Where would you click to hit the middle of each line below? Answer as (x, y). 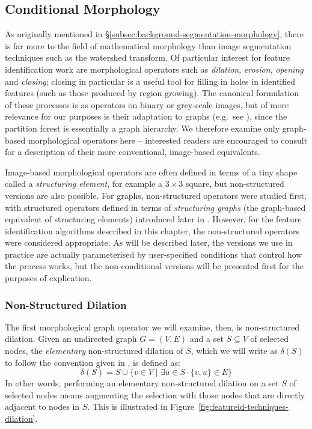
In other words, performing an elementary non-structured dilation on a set (142, 383)
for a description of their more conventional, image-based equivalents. (133, 152)
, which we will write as (234, 351)
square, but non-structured (235, 184)
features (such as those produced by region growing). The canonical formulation (152, 93)
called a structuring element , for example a (84, 184)
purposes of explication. (48, 278)
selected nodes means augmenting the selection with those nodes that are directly (155, 394)
